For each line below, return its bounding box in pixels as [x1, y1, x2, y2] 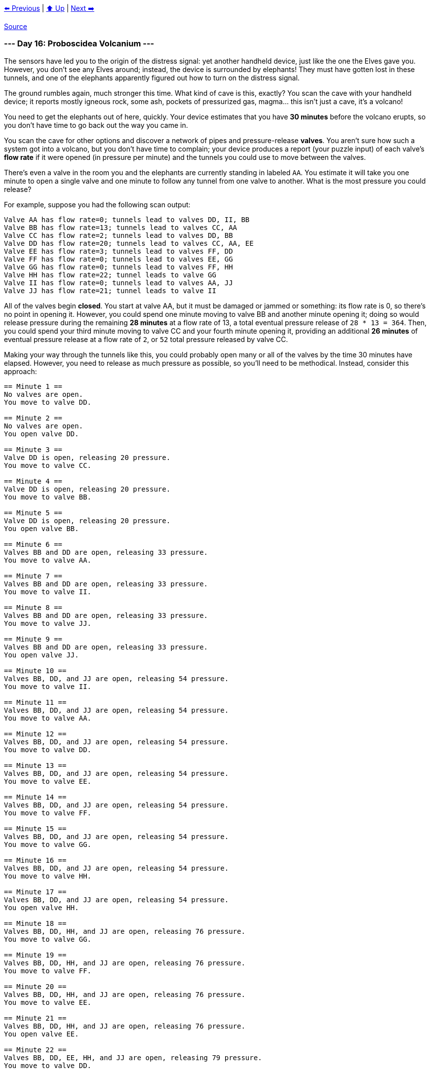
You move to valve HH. [4, 872, 92, 880]
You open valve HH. [4, 903, 79, 912]
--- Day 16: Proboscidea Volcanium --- [4, 38, 155, 49]
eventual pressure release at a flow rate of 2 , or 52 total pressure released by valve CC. [4, 335, 288, 344]
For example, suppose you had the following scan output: [4, 200, 191, 209]
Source [4, 22, 27, 31]
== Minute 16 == [4, 856, 67, 864]
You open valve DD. [4, 429, 79, 438]
